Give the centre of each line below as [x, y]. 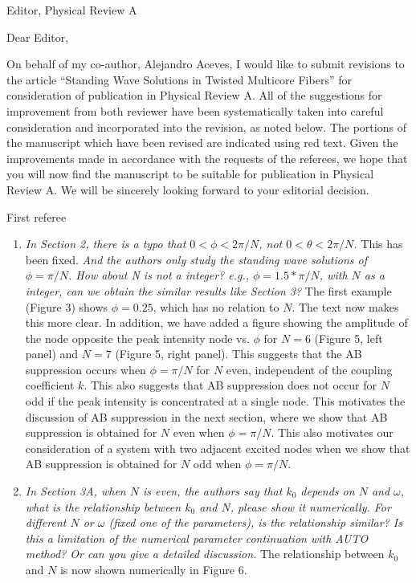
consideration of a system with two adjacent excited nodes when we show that [218, 448]
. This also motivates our [332, 432]
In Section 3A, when [75, 491]
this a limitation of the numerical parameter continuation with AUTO [197, 538]
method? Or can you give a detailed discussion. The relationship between [205, 554]
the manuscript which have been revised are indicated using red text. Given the [202, 143]
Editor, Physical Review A [72, 10]
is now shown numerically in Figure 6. [153, 569]
